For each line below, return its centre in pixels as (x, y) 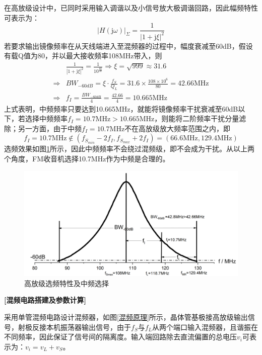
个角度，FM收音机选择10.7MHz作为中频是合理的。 (87, 159)
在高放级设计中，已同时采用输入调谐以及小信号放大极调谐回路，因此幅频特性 (131, 8)
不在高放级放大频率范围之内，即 (178, 128)
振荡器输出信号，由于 (95, 327)
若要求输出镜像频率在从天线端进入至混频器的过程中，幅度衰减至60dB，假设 (128, 46)
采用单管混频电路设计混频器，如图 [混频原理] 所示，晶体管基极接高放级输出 (126, 317)
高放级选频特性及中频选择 (67, 283)
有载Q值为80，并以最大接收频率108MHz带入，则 (83, 56)
